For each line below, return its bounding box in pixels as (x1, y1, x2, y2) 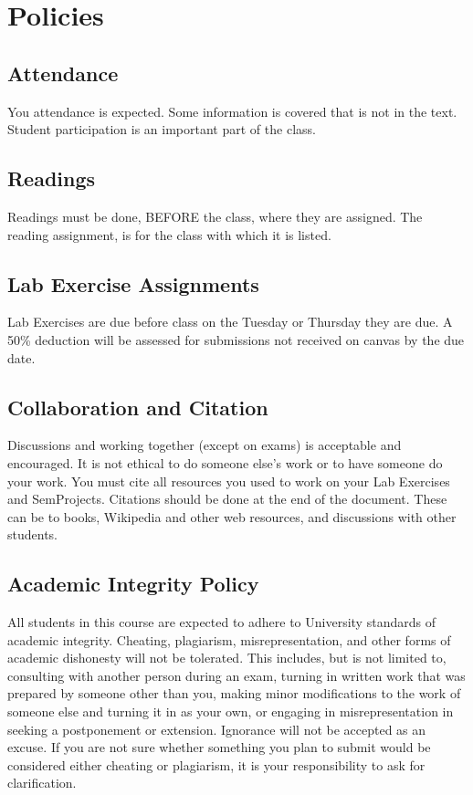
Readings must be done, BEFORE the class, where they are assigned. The (7, 206, 423, 225)
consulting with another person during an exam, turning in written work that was (7, 665, 466, 685)
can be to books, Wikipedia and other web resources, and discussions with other (7, 507, 457, 526)
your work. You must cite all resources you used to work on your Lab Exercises (7, 471, 450, 490)
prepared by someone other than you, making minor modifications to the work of (7, 684, 461, 703)
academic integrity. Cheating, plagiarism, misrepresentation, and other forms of (7, 630, 451, 649)
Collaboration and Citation (7, 392, 268, 421)
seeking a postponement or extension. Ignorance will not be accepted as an (7, 719, 426, 738)
